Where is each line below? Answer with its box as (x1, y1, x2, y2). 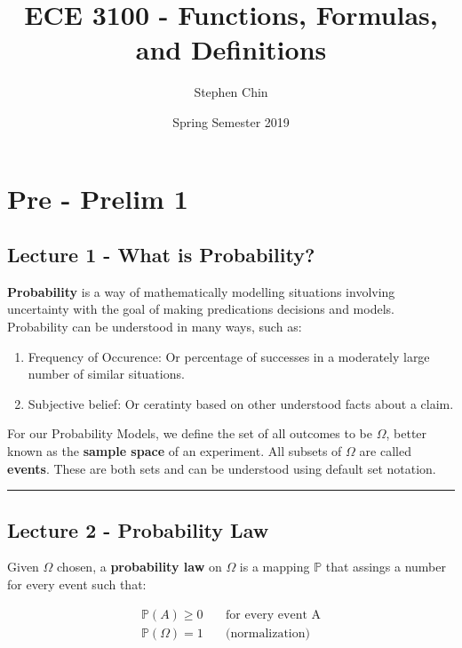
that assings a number (325, 557, 446, 576)
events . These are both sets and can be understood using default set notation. (7, 459, 436, 477)
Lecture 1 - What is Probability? (7, 241, 315, 268)
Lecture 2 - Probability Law (7, 516, 269, 543)
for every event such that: (7, 575, 147, 594)
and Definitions (135, 31, 327, 68)
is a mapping (239, 557, 310, 576)
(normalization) (226, 627, 310, 640)
